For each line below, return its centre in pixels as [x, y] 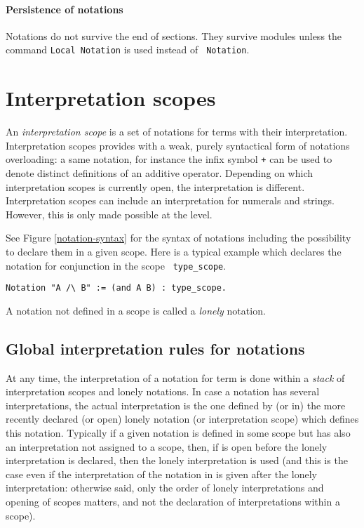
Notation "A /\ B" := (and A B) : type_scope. [116, 288]
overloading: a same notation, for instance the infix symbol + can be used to [169, 159]
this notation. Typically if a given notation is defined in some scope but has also [178, 433]
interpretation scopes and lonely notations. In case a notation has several [163, 391]
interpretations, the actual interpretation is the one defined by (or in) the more [176, 405]
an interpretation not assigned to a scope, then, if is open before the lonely [167, 446]
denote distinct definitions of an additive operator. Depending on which [159, 173]
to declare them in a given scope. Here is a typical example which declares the [174, 251]
